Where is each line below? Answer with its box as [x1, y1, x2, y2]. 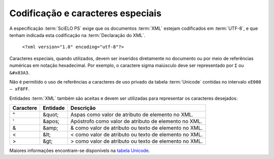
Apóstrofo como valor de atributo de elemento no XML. [70, 118, 202, 125]
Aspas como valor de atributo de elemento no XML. [70, 111, 194, 118]
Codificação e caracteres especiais [9, 8, 162, 19]
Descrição [70, 104, 96, 111]
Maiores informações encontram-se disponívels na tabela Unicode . [9, 147, 150, 154]
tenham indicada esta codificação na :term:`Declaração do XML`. [9, 32, 146, 38]
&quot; [43, 111, 59, 118]
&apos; [43, 118, 60, 125]
